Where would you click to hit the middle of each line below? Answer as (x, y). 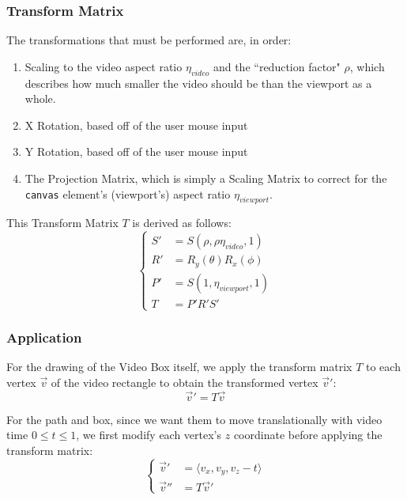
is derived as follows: (182, 223)
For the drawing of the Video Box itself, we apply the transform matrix (179, 367)
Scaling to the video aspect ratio (104, 66)
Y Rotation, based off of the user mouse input (136, 152)
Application (44, 337)
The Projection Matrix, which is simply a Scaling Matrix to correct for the (206, 178)
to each (383, 367)
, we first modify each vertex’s (149, 435)
